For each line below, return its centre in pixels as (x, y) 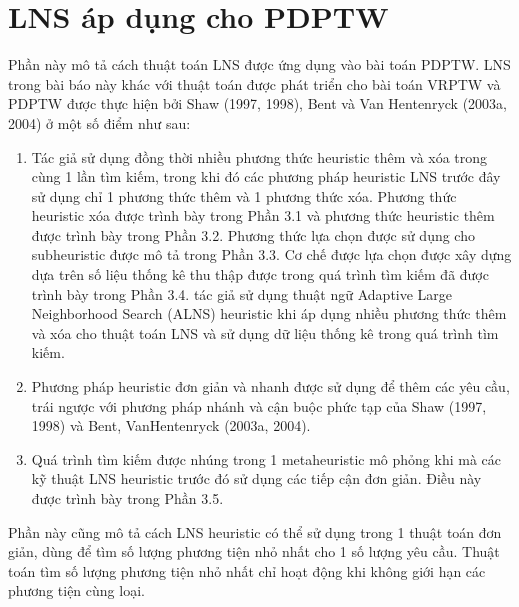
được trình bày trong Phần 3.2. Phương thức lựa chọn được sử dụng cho (253, 234)
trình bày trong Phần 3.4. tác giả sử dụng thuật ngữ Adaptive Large (242, 293)
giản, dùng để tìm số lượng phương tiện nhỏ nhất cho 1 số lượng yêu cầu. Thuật (254, 551)
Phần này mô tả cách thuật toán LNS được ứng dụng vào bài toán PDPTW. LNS (259, 64)
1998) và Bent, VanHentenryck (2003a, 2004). (171, 425)
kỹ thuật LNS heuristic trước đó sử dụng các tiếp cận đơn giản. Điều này (256, 478)
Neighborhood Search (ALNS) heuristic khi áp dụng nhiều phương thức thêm (269, 313)
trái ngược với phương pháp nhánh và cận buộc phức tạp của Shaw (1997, (259, 405)
